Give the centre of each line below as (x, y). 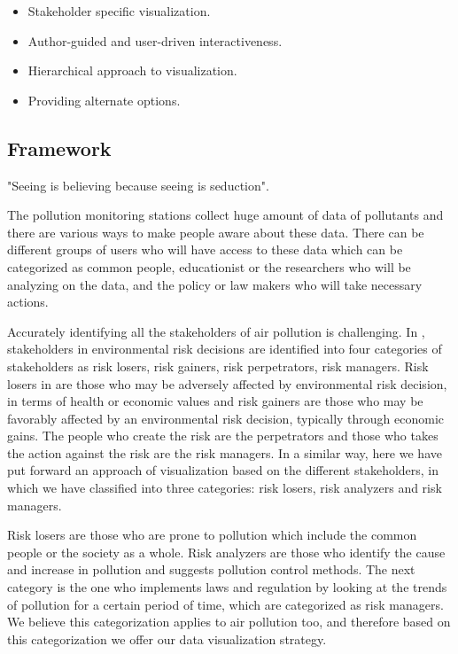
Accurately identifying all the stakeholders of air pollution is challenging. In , (216, 331)
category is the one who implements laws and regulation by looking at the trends (227, 587)
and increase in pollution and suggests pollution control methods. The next (211, 569)
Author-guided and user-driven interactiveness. (155, 40)
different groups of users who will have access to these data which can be (205, 249)
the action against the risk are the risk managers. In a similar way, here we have (225, 452)
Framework (59, 148)
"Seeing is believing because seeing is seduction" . (138, 185)
